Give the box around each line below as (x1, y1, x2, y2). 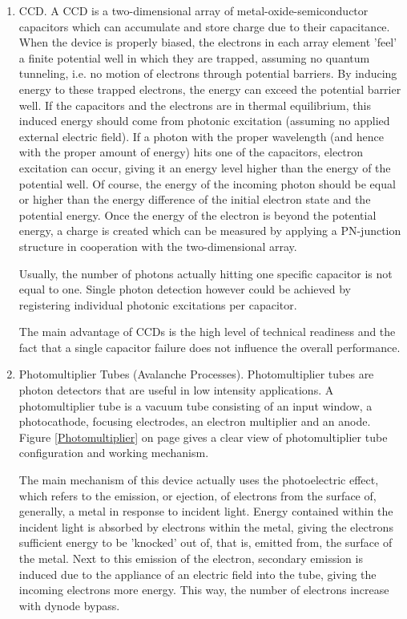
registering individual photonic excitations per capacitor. (18, 296, 297, 313)
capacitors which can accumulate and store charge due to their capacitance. (18, 18, 390, 34)
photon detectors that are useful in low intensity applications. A (18, 382, 334, 399)
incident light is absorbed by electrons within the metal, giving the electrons (18, 518, 393, 535)
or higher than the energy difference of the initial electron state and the (18, 191, 371, 208)
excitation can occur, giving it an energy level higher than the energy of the (18, 159, 391, 176)
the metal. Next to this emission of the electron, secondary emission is (18, 550, 363, 566)
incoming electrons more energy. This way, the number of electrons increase (18, 581, 389, 598)
